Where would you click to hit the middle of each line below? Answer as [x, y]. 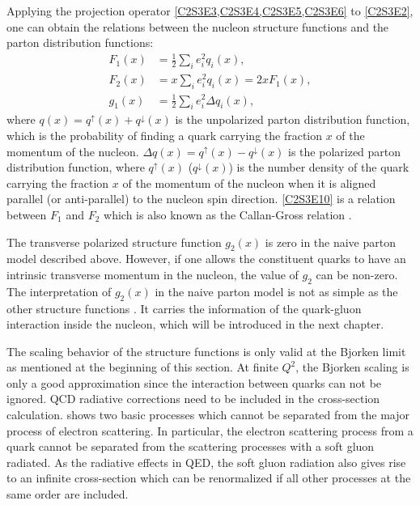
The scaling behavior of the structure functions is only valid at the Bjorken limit [206, 351]
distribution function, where [76, 167]
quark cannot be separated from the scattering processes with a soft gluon [191, 446]
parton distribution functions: [80, 42]
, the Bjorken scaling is [352, 367]
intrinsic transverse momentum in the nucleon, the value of [153, 274]
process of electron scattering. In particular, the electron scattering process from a [210, 430]
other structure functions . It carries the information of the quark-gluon [184, 308]
